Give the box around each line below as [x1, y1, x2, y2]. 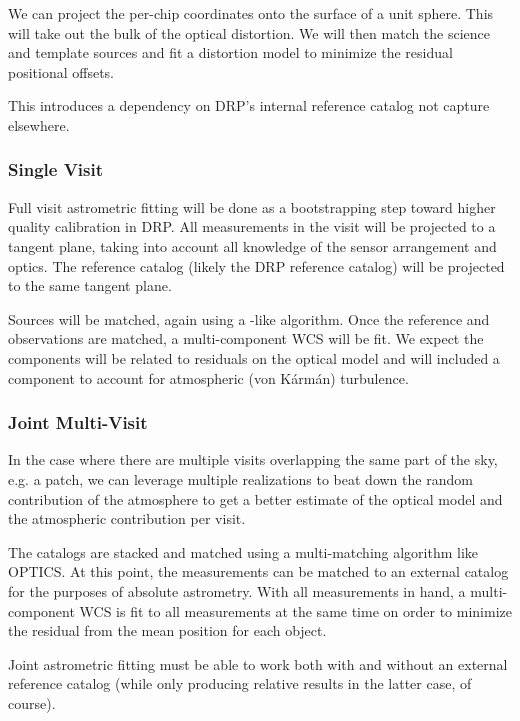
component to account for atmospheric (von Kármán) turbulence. [8, 367, 409, 388]
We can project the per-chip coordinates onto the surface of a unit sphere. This [8, 3, 494, 23]
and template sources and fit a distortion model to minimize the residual [8, 42, 453, 63]
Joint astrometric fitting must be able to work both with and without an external [8, 653, 508, 674]
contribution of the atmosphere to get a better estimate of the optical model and [8, 488, 503, 509]
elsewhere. [8, 114, 70, 135]
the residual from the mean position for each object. [8, 620, 327, 641]
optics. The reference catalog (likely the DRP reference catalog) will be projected [8, 255, 505, 276]
